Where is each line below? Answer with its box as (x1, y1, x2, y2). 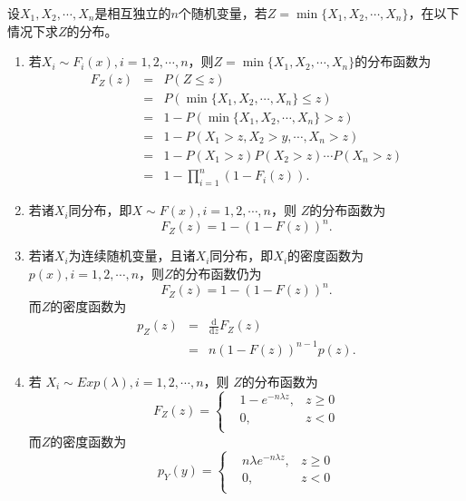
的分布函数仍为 (172, 263, 262, 282)
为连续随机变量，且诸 (68, 246, 196, 265)
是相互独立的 (94, 4, 171, 22)
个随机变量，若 (178, 4, 267, 22)
